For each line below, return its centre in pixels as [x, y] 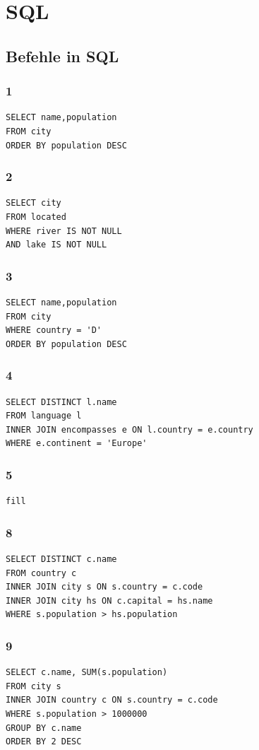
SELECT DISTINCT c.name [61, 559]
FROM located [36, 217]
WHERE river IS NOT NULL [64, 231]
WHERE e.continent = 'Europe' [77, 444]
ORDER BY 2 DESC [44, 742]
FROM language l [44, 416]
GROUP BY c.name [44, 728]
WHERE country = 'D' [54, 330]
